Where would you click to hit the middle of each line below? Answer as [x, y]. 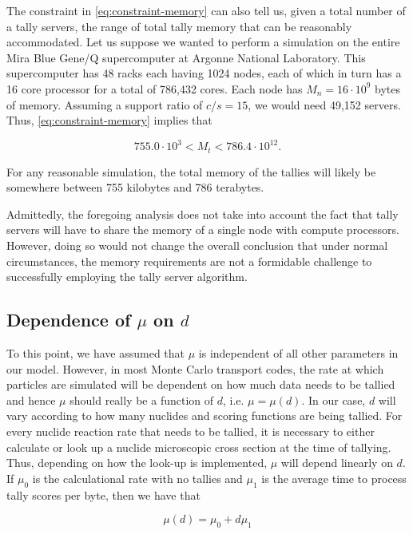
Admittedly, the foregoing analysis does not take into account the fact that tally [203, 214]
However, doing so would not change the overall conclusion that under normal [197, 245]
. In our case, [334, 400]
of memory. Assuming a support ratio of [105, 104]
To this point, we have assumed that [96, 353]
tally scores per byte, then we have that [103, 494]
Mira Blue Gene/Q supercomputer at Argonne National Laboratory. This [186, 57]
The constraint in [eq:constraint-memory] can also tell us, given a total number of [206, 10]
